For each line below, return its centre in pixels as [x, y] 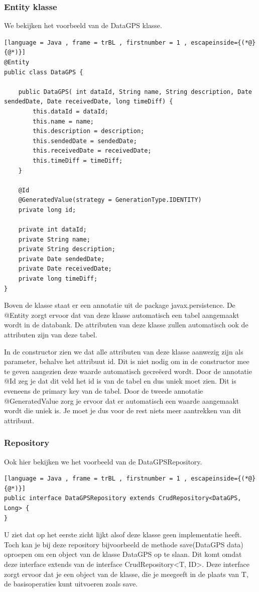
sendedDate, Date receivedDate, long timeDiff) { [89, 102]
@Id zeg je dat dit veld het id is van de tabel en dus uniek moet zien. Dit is [120, 381]
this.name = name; [63, 121]
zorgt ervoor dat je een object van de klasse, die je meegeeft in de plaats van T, [126, 574]
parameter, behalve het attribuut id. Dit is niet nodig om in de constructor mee [127, 361]
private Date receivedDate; [65, 269]
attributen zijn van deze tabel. [51, 335]
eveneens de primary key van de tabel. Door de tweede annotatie [104, 391]
